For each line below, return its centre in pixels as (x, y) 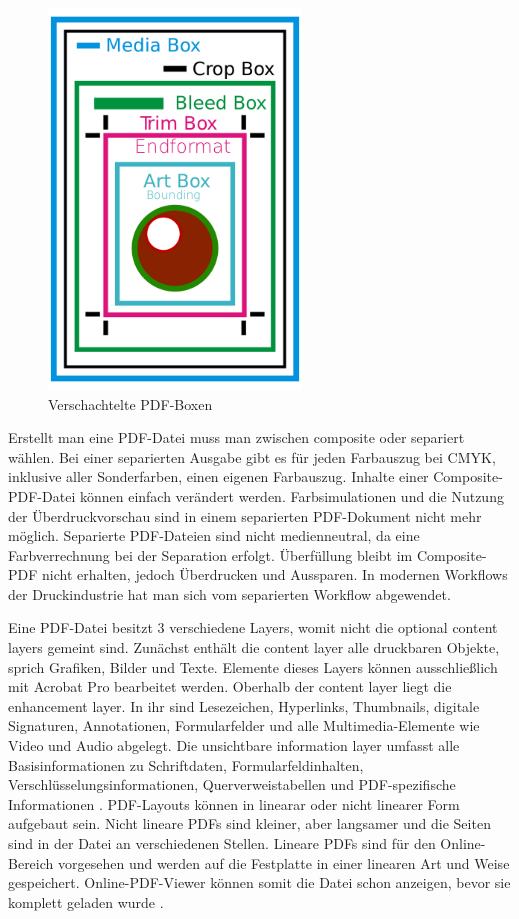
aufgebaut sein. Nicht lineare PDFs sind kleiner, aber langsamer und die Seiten (249, 823)
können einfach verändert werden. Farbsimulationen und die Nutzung (291, 495)
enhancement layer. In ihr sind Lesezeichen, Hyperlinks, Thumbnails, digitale (244, 705)
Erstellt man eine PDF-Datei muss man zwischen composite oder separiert (236, 437)
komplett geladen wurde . (86, 901)
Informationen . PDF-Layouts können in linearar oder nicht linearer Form (234, 803)
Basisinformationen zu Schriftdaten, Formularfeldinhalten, (186, 764)
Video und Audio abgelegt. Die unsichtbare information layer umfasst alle (234, 745)
